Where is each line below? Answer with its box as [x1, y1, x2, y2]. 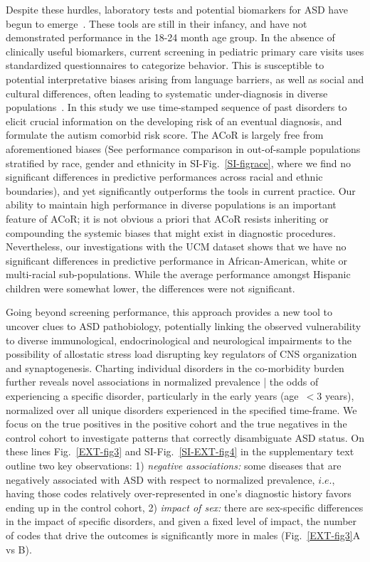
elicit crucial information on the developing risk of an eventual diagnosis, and [6, 113, 342, 128]
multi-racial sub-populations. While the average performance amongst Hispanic [6, 267, 351, 282]
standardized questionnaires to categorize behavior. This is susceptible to [6, 58, 324, 73]
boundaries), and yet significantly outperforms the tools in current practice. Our [6, 183, 356, 198]
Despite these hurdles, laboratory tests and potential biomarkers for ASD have [6, 2, 348, 16]
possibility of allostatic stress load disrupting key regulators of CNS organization [6, 346, 357, 361]
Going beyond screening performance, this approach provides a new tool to [6, 304, 333, 319]
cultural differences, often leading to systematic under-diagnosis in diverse [6, 85, 328, 100]
